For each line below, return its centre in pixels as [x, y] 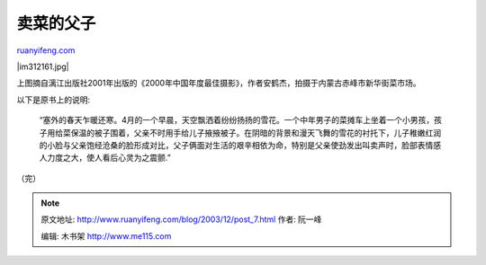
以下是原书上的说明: [54, 100]
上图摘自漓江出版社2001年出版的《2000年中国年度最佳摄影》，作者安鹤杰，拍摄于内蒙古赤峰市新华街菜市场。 [219, 83]
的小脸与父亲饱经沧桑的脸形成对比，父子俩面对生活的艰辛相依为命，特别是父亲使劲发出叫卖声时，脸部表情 [236, 145]
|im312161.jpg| [43, 66]
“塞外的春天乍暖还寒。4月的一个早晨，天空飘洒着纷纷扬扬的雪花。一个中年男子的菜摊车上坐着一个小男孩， [237, 120]
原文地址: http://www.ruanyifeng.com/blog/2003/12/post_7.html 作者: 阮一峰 [181, 219]
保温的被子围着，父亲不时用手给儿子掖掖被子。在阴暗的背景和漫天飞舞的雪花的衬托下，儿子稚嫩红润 [256, 132]
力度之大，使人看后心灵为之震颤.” [108, 158]
